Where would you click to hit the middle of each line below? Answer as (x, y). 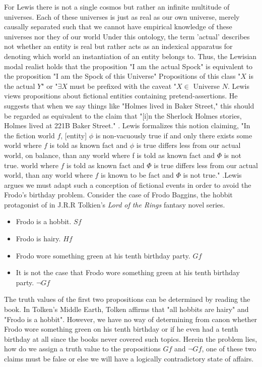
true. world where (31, 165)
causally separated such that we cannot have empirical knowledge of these (118, 27)
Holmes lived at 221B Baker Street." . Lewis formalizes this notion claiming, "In (127, 125)
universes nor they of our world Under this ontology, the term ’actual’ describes (127, 36)
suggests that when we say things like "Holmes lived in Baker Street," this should (129, 105)
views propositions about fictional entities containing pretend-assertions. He (121, 96)
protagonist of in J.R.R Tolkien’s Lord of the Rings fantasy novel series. (115, 204)
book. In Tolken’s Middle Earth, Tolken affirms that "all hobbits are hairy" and (126, 309)
